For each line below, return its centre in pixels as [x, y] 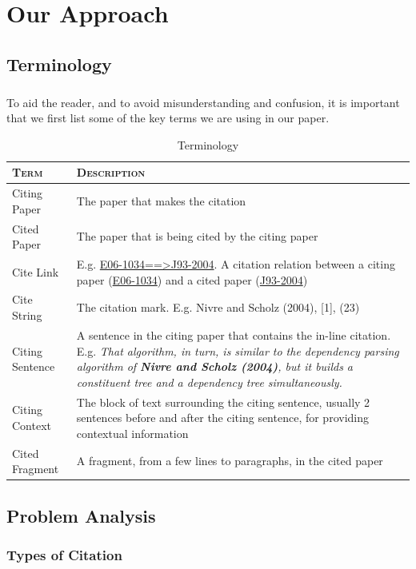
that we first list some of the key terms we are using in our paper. [168, 118]
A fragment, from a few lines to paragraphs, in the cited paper [230, 461]
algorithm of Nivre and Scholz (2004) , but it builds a [215, 366]
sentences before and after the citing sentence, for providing [222, 418]
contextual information [132, 433]
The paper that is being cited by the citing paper [197, 236]
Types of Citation [64, 554]
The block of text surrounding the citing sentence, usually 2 [223, 402]
